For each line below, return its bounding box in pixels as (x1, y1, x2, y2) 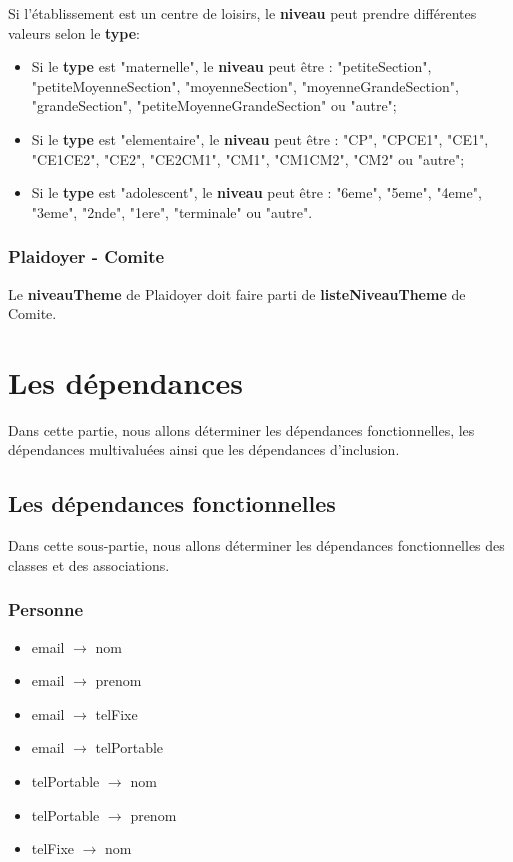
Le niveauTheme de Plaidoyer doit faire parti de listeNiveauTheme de (8, 283, 466, 304)
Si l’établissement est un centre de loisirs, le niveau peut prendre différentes (8, 3, 477, 23)
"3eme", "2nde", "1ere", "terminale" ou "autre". (31, 201, 313, 222)
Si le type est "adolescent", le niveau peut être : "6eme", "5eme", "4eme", (31, 182, 482, 203)
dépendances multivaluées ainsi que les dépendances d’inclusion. (8, 439, 400, 460)
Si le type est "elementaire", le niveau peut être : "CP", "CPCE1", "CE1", (31, 128, 489, 149)
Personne (8, 597, 84, 622)
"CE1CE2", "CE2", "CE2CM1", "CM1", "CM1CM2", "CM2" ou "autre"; (31, 148, 465, 169)
